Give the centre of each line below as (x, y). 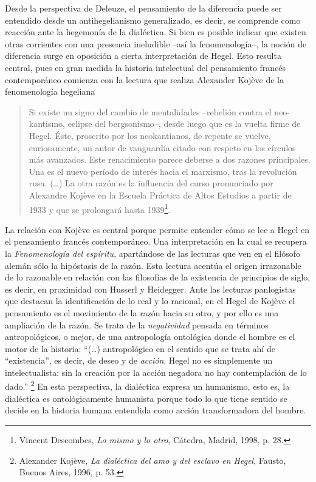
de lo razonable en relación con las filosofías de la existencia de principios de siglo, (158, 277)
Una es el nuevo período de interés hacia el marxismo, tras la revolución (163, 171)
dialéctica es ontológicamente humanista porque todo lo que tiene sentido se (146, 398)
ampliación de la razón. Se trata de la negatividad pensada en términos (137, 324)
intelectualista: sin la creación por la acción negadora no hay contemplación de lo (156, 372)
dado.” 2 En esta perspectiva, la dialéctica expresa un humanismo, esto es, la (147, 385)
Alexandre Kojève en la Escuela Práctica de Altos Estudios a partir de (160, 195)
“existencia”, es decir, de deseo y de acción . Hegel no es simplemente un (139, 360)
